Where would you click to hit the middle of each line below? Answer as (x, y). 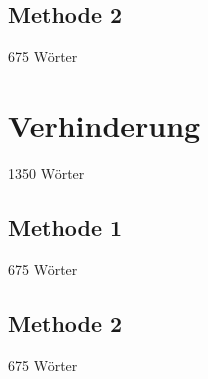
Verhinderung (104, 124)
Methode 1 (65, 226)
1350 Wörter (46, 172)
